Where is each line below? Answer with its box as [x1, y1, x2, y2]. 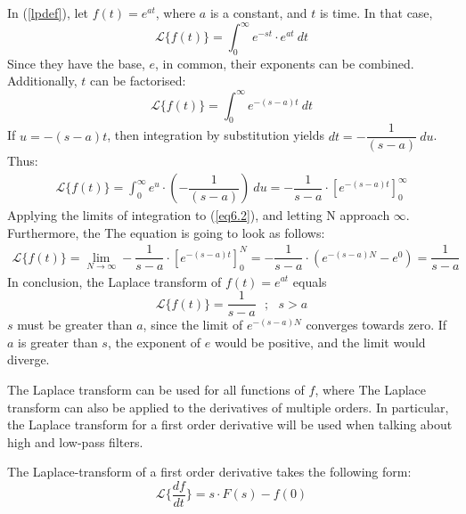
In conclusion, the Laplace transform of [7, 272, 222, 290]
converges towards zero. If [306, 315, 447, 334]
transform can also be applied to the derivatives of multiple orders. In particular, [7, 397, 449, 416]
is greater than [18, 332, 98, 351]
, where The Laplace [315, 379, 427, 398]
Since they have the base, [7, 53, 145, 72]
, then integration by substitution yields [107, 126, 324, 144]
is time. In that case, [319, 4, 433, 21]
